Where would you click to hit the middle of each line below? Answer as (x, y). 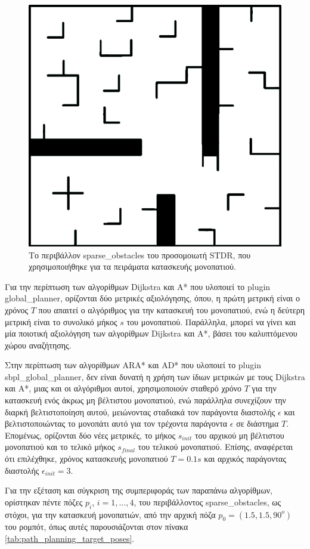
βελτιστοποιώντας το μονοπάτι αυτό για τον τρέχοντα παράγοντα (116, 423)
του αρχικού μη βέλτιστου (239, 435)
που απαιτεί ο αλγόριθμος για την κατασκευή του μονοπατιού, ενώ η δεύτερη (171, 309)
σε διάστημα (258, 423)
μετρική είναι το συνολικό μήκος (61, 321)
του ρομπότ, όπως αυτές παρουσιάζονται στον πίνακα (97, 527)
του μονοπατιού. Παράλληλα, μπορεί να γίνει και (211, 321)
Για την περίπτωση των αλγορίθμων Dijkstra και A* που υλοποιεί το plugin (138, 286)
